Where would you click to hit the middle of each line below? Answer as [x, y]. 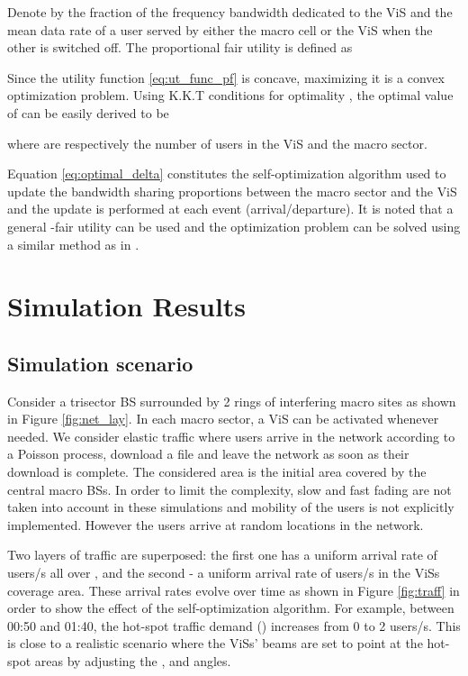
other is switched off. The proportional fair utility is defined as [180, 47]
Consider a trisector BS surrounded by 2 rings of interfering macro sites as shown [232, 401]
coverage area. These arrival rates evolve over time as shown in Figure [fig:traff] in [234, 590]
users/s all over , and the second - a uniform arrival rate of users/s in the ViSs [224, 573]
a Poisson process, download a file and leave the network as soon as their [208, 454]
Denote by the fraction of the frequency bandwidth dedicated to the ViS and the [230, 12]
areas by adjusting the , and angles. [133, 661]
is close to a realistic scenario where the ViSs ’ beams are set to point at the [215, 643]
